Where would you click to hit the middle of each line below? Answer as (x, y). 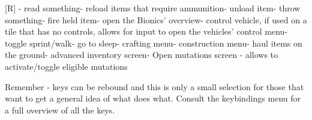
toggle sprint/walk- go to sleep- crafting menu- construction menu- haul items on (154, 43)
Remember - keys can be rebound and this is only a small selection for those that (154, 86)
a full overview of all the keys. (60, 110)
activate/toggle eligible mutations (66, 66)
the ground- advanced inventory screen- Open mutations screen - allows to (142, 55)
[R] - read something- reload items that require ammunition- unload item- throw (153, 8)
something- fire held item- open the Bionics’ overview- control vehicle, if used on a (156, 19)
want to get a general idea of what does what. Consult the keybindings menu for (153, 98)
